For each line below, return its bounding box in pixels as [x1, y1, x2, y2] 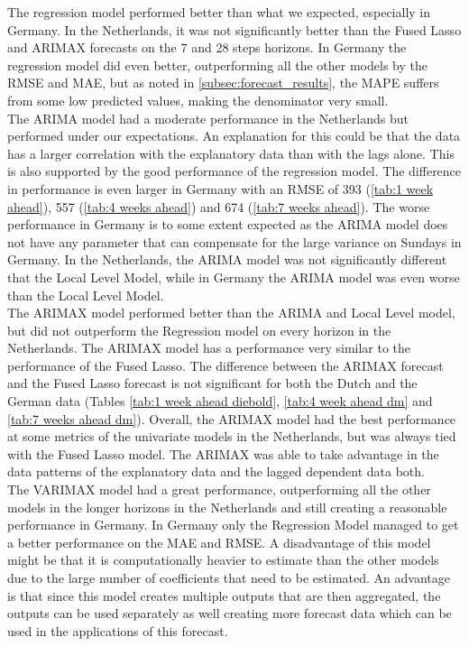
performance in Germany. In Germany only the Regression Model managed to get [7, 515, 459, 534]
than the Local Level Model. [7, 285, 164, 304]
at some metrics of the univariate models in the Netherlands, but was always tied [7, 427, 456, 446]
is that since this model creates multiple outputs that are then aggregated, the [7, 586, 441, 604]
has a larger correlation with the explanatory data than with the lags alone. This [7, 143, 455, 162]
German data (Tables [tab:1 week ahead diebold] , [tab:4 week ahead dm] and [7, 392, 433, 411]
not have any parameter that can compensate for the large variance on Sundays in [7, 232, 462, 251]
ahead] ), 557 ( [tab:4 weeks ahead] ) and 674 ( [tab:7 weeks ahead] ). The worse [7, 197, 430, 216]
